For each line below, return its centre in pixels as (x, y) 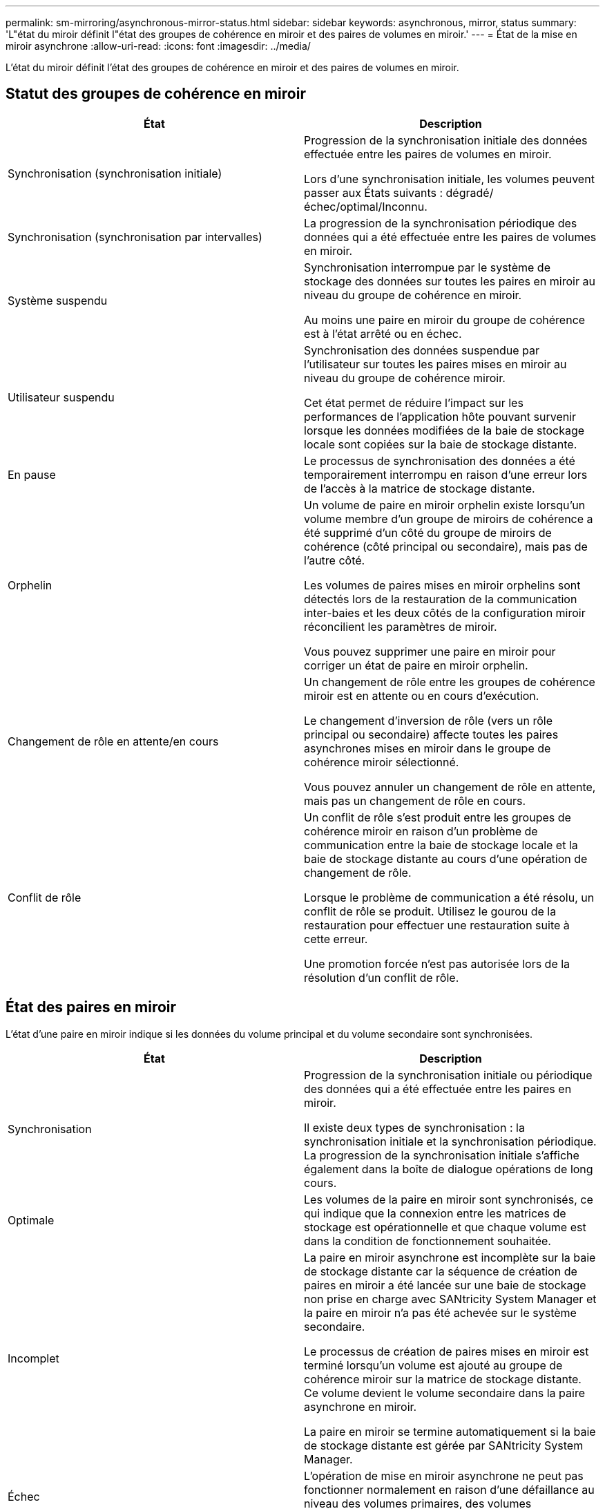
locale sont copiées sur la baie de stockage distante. (441, 444)
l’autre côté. (335, 560)
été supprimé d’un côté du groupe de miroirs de (428, 532)
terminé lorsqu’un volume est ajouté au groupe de (433, 1365)
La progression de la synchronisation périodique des (441, 223)
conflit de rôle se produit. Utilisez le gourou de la (430, 911)
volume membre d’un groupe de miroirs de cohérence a (449, 519)
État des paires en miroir (91, 1007)
